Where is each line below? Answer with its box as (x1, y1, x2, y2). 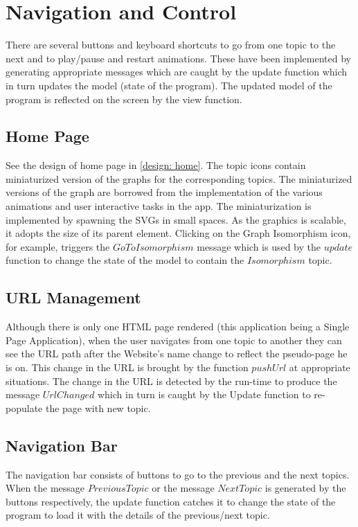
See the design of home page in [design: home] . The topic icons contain (6, 158, 306, 172)
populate (6, 400, 43, 415)
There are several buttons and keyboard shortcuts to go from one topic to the (6, 37, 336, 52)
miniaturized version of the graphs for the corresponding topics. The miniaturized (6, 171, 352, 186)
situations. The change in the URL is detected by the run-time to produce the (6, 373, 337, 388)
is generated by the (265, 481, 346, 495)
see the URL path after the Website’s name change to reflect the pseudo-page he (6, 346, 348, 361)
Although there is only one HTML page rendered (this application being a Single (6, 319, 350, 334)
